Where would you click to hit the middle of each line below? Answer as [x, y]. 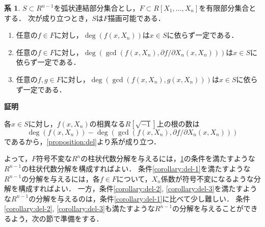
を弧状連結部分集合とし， [97, 8]
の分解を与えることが [208, 208]
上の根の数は [178, 123]
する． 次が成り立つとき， [48, 18]
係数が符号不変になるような [207, 178]
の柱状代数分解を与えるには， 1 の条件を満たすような [168, 158]
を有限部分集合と [228, 8]
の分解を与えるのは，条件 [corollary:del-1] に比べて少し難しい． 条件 [139, 198]
